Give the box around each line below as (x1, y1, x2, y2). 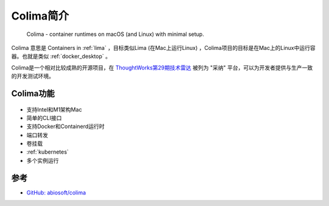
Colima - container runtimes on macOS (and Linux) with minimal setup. (26, 30, 204, 38)
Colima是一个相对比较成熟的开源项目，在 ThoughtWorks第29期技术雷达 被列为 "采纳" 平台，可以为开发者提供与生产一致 (11, 64, 313, 71)
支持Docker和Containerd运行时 (26, 123, 105, 130)
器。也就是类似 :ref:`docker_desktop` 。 (11, 52, 111, 60)
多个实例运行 (26, 157, 59, 164)
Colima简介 (11, 9, 69, 23)
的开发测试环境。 (11, 73, 54, 80)
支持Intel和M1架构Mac (26, 105, 82, 113)
